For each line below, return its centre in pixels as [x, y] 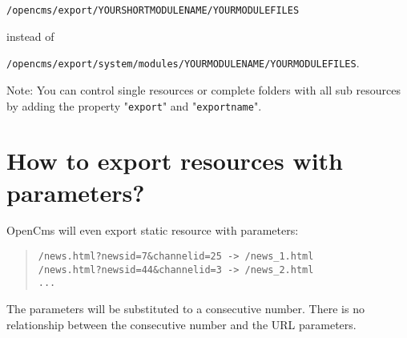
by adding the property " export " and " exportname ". [134, 105]
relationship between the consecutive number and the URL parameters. [181, 324]
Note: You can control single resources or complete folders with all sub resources [203, 89]
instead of [30, 36]
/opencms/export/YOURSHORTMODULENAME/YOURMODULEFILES [153, 10]
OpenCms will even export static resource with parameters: [153, 230]
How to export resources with [175, 161]
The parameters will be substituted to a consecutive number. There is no [185, 309]
